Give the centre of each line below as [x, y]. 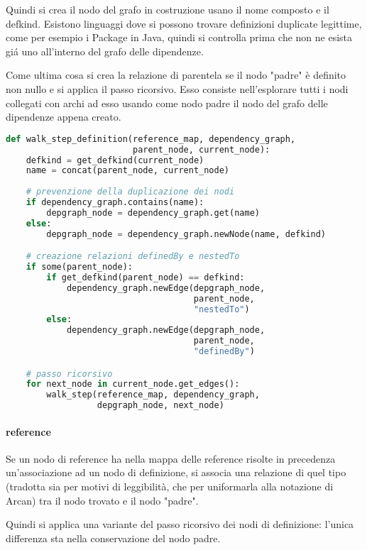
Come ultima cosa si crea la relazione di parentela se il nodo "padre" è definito [176, 75]
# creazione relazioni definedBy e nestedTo [133, 257]
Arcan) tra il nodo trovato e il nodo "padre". [102, 500]
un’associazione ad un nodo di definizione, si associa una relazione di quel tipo [176, 472]
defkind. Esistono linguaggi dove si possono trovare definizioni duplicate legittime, [184, 23]
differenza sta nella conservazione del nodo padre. [113, 538]
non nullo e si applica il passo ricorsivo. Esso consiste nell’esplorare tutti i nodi [177, 88]
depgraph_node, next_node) [160, 406]
